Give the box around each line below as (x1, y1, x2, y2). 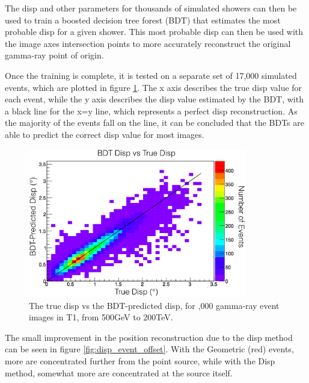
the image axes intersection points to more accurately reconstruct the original (5, 37, 291, 49)
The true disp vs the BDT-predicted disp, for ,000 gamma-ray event (29, 299, 280, 311)
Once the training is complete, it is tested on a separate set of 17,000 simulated (5, 69, 297, 81)
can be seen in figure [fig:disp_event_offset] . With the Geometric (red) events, (5, 343, 294, 355)
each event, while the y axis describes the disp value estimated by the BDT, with (5, 93, 304, 105)
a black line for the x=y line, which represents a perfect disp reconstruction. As (5, 104, 298, 117)
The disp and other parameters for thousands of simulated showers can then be (5, 2, 297, 14)
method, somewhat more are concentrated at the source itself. (5, 366, 233, 379)
